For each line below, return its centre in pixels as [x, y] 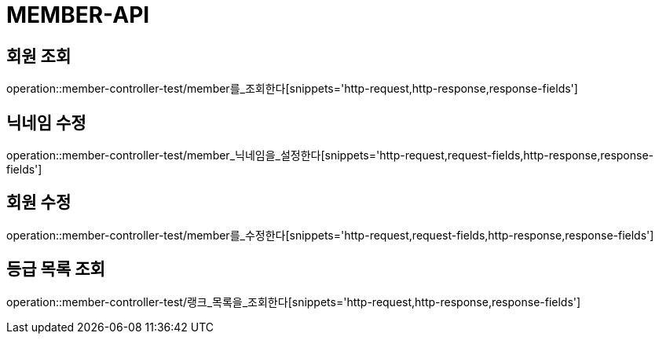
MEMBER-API [78, 15]
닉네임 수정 [46, 122]
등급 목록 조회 [56, 269]
